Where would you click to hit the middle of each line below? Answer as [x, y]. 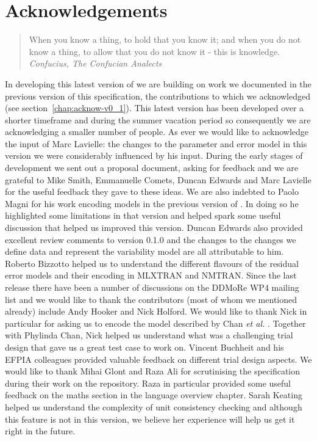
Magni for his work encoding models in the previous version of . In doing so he [152, 203]
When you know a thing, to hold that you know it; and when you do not [165, 39]
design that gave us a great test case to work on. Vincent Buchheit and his [144, 347]
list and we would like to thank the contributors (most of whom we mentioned [151, 299]
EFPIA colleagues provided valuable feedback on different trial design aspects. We [158, 359]
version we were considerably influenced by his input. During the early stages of [154, 155]
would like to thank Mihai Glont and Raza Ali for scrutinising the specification [153, 371]
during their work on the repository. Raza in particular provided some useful [148, 383]
